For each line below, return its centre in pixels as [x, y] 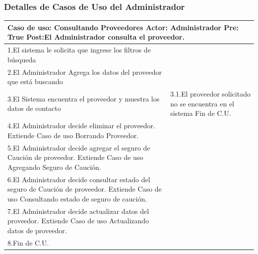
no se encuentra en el [202, 103]
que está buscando [35, 81]
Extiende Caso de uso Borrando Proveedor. [73, 135]
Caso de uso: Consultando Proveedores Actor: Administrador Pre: [123, 27]
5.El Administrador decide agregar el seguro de [79, 147]
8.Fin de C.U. [28, 242]
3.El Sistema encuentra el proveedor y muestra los [84, 98]
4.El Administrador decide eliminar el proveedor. [81, 126]
